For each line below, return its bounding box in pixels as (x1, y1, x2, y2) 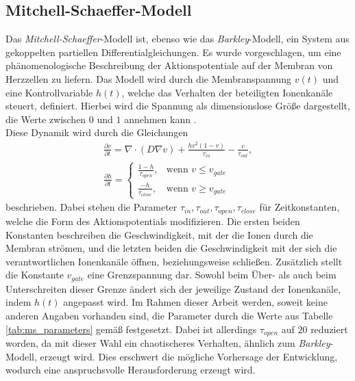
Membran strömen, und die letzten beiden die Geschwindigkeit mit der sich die (5, 241, 337, 255)
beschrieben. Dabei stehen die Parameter (5, 200, 177, 214)
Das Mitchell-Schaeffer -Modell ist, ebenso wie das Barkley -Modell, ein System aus (5, 31, 350, 46)
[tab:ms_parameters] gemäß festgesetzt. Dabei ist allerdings (5, 321, 257, 336)
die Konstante (5, 267, 64, 282)
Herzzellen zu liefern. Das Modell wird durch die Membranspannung (5, 71, 292, 86)
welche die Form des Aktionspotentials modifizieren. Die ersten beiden (5, 213, 300, 228)
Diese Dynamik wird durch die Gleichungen (5, 125, 188, 140)
